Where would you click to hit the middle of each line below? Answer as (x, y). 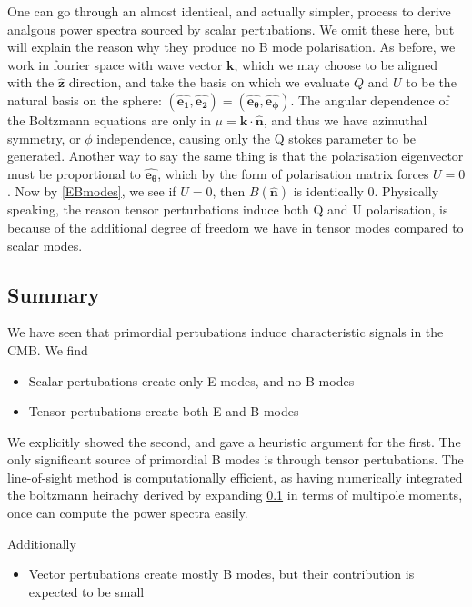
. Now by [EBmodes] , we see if (92, 191)
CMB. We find (48, 349)
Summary (54, 294)
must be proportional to (74, 173)
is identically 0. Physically (366, 191)
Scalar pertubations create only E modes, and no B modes (191, 380)
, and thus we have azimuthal (345, 119)
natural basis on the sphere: (85, 100)
